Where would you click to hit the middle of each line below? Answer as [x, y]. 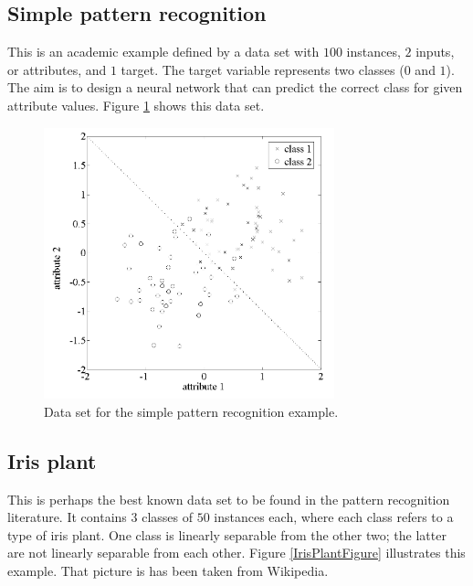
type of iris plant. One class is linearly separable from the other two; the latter [227, 534]
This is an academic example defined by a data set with [163, 52]
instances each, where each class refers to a [334, 517]
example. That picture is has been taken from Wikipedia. [168, 570]
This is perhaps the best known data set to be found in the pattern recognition [229, 499]
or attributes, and [57, 69]
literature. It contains [67, 517]
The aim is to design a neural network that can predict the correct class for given [235, 87]
